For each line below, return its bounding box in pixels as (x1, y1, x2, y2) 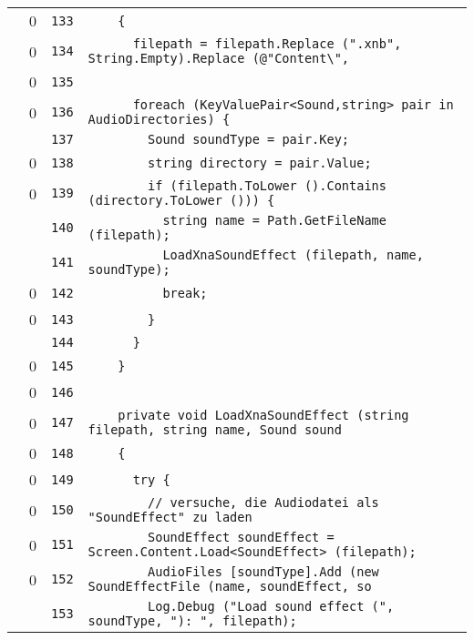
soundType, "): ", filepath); (88, 614, 297, 628)
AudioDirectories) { (88, 112, 231, 127)
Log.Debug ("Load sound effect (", (148, 599, 395, 614)
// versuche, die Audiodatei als (148, 495, 379, 510)
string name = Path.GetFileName (162, 213, 386, 228)
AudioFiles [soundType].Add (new (148, 564, 379, 579)
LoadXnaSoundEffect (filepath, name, (162, 248, 424, 262)
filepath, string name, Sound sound (88, 422, 342, 437)
